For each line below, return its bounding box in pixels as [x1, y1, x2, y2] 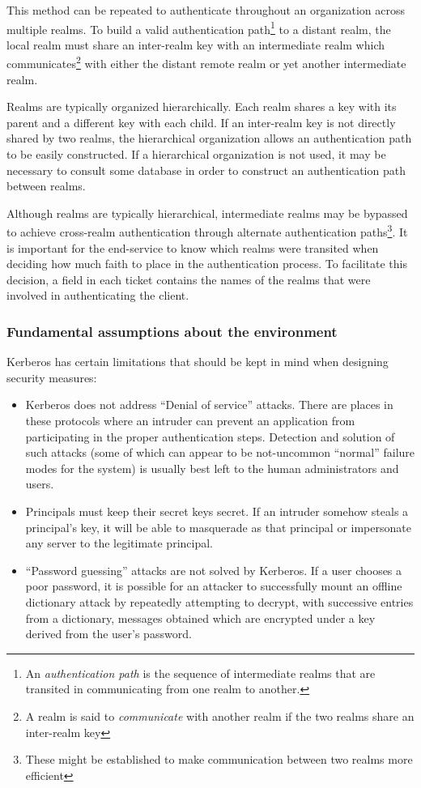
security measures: [6, 368, 97, 385]
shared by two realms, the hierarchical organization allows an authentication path [6, 130, 412, 147]
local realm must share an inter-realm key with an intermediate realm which [6, 36, 385, 53]
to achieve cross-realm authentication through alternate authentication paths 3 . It [6, 221, 408, 241]
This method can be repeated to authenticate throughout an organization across [6, 2, 405, 18]
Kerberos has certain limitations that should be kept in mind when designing [6, 353, 389, 370]
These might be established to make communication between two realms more [25, 751, 413, 768]
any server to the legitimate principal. [25, 535, 213, 552]
